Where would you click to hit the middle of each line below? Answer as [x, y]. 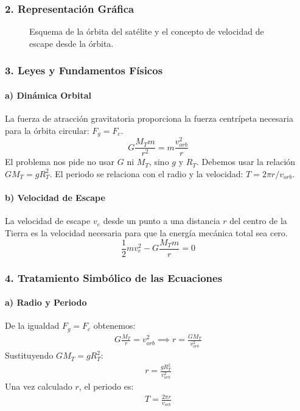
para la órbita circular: [47, 130]
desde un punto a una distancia [162, 221]
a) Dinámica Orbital [48, 95]
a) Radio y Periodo [46, 302]
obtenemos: [114, 325]
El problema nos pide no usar [60, 162]
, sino [159, 162]
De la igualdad [32, 325]
